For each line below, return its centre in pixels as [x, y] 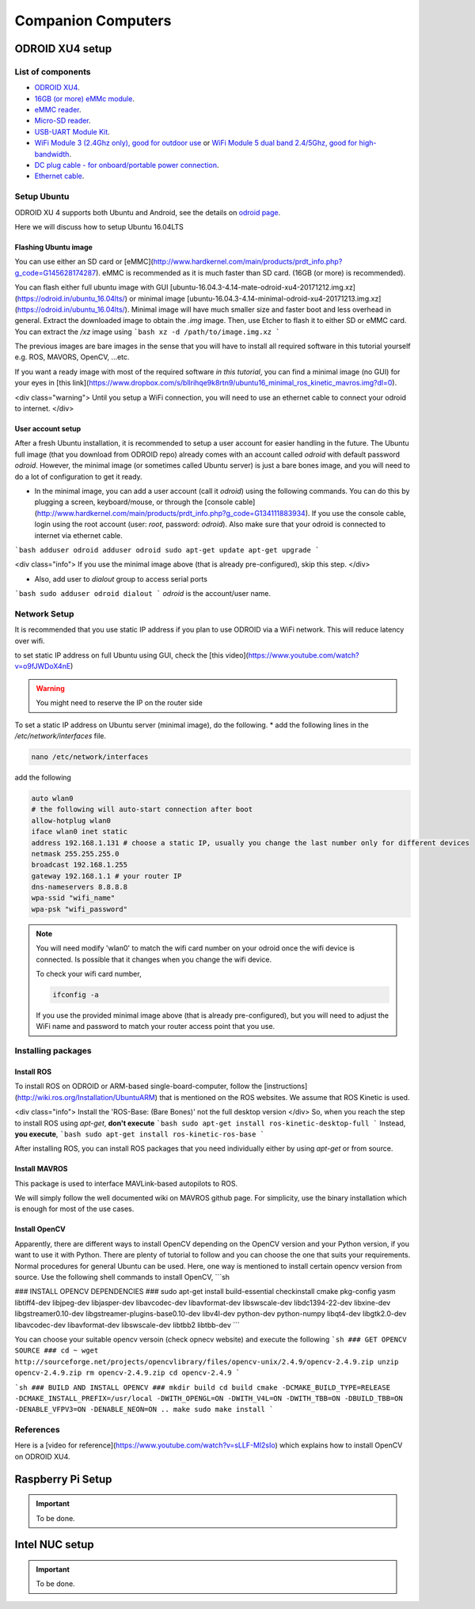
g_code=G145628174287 [55, 272]
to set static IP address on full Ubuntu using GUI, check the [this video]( [131, 655]
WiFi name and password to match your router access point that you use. [156, 1026]
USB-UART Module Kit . [72, 131]
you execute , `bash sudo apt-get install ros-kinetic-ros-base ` [140, 1134]
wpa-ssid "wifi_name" [73, 898]
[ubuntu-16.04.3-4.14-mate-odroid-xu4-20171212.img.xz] [263, 287]
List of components [53, 71]
